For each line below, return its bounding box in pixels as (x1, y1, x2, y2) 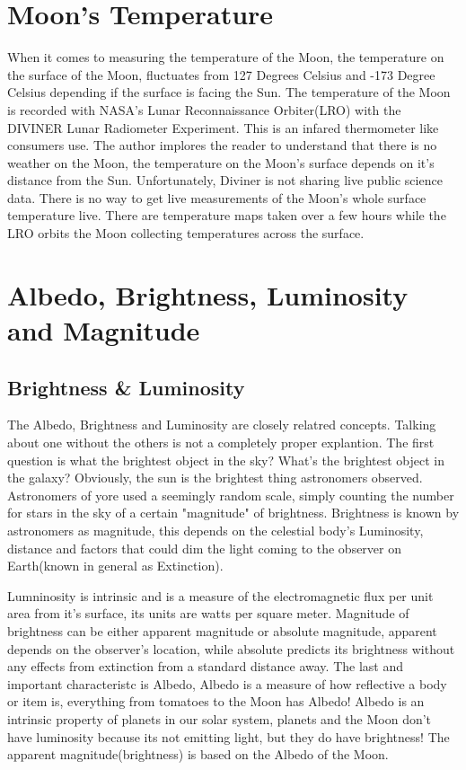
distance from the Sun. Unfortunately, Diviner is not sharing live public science (7, 171, 443, 190)
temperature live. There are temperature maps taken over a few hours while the (7, 206, 446, 225)
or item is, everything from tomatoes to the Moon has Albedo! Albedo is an (7, 692, 425, 711)
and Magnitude (7, 312, 200, 349)
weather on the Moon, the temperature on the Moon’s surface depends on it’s (7, 153, 435, 172)
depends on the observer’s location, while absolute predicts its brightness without (7, 639, 455, 658)
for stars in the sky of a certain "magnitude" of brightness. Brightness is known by (7, 503, 460, 522)
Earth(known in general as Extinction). (7, 556, 224, 575)
